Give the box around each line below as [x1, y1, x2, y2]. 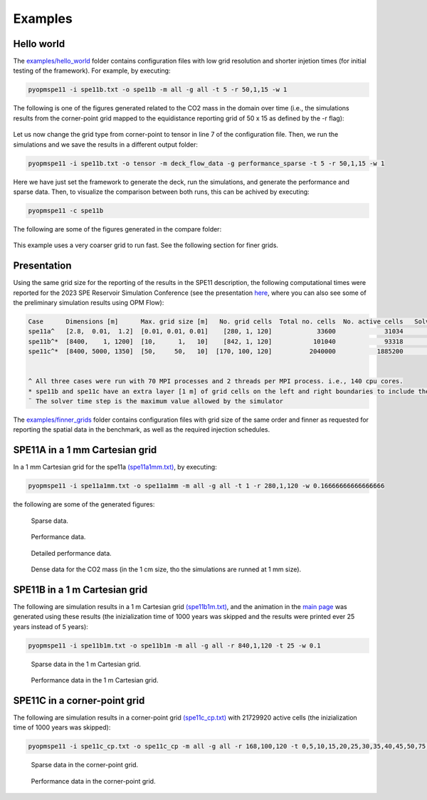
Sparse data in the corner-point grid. [31, 761, 139, 769]
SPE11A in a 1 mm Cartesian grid [13, 444, 157, 456]
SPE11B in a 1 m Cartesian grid [13, 583, 148, 596]
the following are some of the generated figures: [13, 500, 155, 509]
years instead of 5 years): [13, 622, 88, 630]
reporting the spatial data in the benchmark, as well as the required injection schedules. [13, 425, 270, 434]
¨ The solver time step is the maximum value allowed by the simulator [28, 398, 284, 405]
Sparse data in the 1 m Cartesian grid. [31, 660, 142, 668]
